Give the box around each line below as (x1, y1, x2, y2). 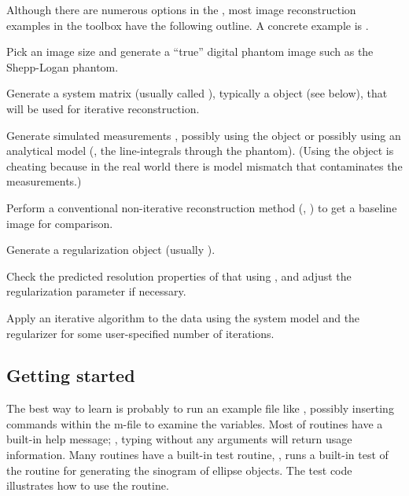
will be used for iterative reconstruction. (6, 100, 200, 116)
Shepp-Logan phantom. (6, 58, 119, 75)
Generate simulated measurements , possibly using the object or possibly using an (6, 127, 401, 143)
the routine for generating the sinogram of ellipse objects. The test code (6, 461, 352, 478)
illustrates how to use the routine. (6, 477, 169, 494)
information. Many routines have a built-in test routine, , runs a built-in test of (6, 446, 389, 463)
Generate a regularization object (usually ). (6, 241, 216, 258)
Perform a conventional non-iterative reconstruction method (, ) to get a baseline (6, 199, 397, 215)
